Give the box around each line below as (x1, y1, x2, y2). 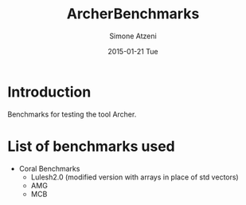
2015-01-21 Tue (107, 46, 158, 56)
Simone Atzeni (109, 31, 157, 41)
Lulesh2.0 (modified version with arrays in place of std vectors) (30, 172, 240, 182)
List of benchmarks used (7, 137, 176, 156)
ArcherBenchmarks (66, 5, 200, 23)
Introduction (7, 83, 92, 101)
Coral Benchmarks (18, 164, 80, 173)
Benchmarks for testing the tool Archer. (7, 109, 137, 119)
